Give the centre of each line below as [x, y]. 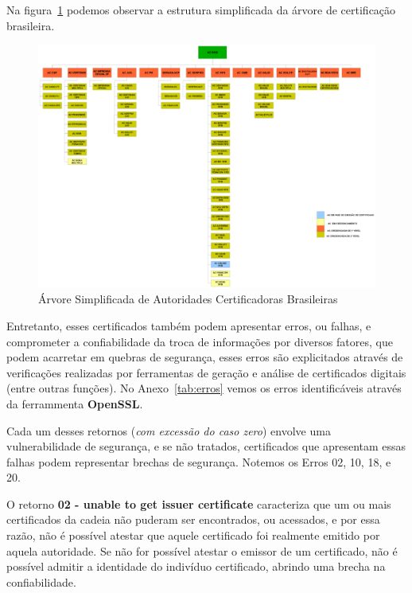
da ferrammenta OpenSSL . [75, 403]
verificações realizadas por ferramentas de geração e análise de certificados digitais [206, 372]
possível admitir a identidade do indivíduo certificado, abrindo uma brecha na [196, 566]
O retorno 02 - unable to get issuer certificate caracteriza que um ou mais [199, 503]
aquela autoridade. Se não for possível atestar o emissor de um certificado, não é [202, 550]
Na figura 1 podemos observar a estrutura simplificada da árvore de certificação [201, 10]
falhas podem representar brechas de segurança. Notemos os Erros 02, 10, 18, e [199, 461]
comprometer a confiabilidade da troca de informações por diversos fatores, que [200, 341]
